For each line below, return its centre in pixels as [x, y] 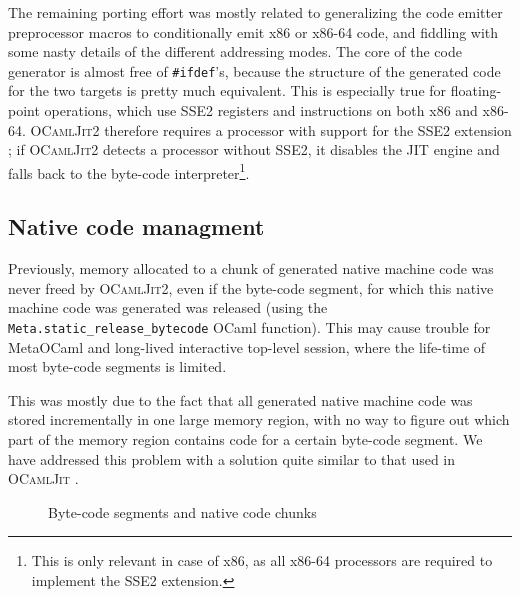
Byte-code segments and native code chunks [182, 511]
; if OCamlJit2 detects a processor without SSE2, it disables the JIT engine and [254, 149]
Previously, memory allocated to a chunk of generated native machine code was [251, 268]
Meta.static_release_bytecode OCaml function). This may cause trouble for [249, 327]
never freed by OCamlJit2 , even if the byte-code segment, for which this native [251, 287]
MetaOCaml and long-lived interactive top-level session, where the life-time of [247, 346]
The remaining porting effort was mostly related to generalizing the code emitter [255, 12]
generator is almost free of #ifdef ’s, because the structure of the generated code [254, 70]
